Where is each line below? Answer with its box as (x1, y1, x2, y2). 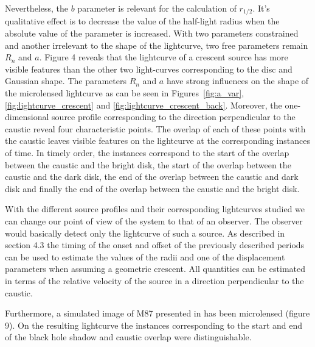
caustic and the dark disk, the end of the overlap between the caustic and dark (5, 170, 299, 183)
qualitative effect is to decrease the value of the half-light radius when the (5, 15, 280, 27)
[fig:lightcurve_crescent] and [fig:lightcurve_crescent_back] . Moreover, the (5, 98, 282, 111)
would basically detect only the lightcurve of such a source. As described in (5, 226, 285, 239)
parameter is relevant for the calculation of (77, 2, 237, 14)
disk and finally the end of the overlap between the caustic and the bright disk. (5, 182, 300, 195)
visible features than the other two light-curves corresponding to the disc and (5, 62, 292, 75)
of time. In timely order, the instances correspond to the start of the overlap (5, 146, 289, 159)
